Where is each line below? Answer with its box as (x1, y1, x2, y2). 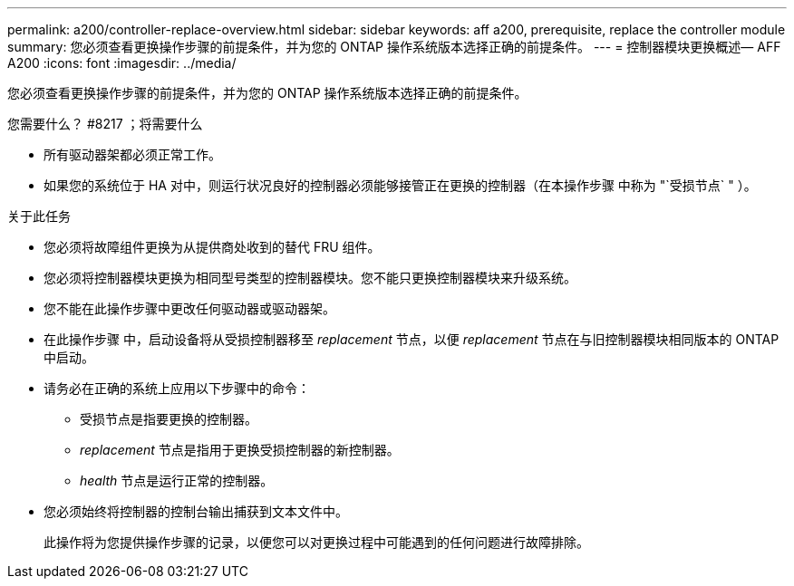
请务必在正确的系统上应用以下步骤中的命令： (44, 380, 310, 396)
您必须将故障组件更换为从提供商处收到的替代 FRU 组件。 (44, 239, 381, 255)
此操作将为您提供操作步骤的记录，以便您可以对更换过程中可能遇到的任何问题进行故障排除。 (44, 534, 589, 550)
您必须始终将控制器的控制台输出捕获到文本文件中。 (44, 504, 348, 519)
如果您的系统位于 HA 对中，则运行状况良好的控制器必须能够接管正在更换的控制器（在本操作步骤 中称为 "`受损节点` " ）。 (44, 178, 757, 193)
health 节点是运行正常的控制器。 (80, 473, 274, 488)
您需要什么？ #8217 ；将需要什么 (7, 116, 203, 131)
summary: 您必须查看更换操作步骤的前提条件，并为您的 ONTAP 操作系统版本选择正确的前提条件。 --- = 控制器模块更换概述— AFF (7, 39, 781, 54)
